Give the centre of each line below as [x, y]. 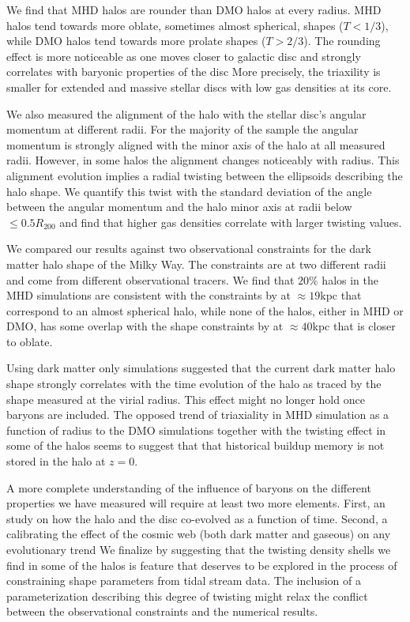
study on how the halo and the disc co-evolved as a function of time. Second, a [197, 518]
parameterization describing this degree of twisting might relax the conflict [187, 596]
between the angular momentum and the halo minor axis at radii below [179, 207]
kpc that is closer [354, 326]
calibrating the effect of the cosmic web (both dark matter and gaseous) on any [199, 534]
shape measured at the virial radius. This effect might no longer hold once [186, 399]
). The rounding [342, 41]
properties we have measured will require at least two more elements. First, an [196, 503]
